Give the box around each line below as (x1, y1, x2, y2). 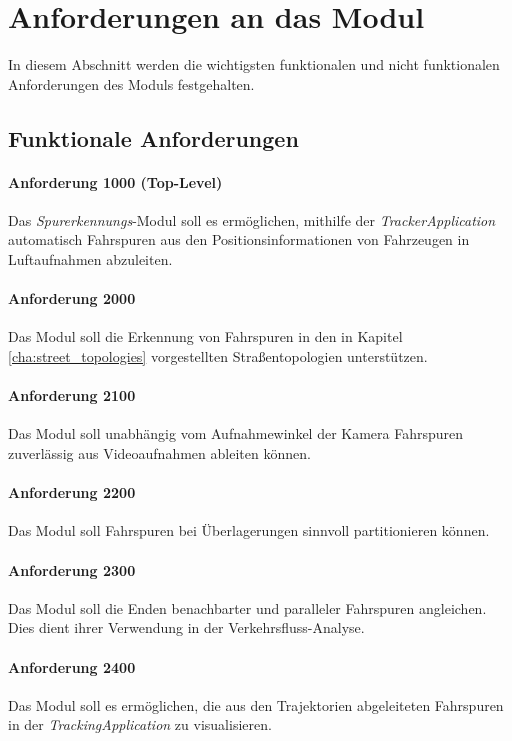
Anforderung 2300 (8, 559, 136, 580)
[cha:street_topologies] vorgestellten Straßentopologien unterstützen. (8, 346, 428, 367)
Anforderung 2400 (8, 656, 136, 677)
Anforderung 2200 (8, 482, 136, 503)
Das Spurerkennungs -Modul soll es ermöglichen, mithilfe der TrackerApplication (8, 209, 496, 230)
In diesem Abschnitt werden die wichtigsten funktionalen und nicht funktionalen (8, 54, 500, 75)
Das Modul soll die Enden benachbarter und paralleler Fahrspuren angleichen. (8, 597, 487, 618)
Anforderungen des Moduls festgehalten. (8, 73, 255, 94)
